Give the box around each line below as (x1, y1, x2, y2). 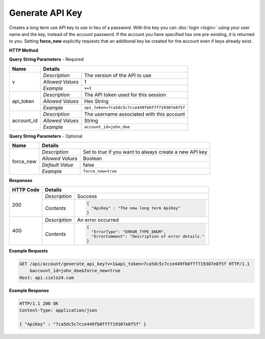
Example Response (9, 287, 49, 293)
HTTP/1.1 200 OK (19, 301, 59, 306)
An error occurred (77, 216, 119, 223)
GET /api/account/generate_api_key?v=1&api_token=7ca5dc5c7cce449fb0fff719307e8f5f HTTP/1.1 (19, 261, 250, 267)
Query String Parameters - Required (9, 57, 84, 62)
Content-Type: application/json (19, 308, 98, 313)
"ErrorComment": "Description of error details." (91, 234, 205, 239)
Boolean (82, 155, 103, 162)
